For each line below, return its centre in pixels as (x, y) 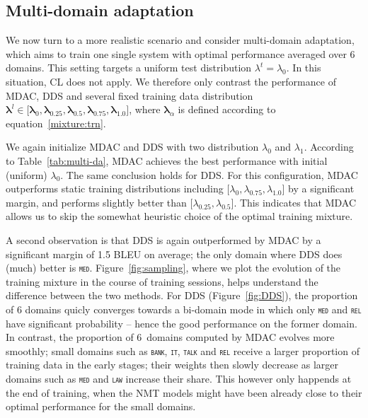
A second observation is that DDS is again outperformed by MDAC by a (163, 239)
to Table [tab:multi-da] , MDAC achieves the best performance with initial (167, 160)
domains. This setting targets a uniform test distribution (129, 68)
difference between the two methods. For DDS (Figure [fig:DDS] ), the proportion (182, 295)
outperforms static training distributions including (115, 188)
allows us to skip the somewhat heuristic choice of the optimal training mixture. (179, 216)
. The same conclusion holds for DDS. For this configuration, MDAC (209, 174)
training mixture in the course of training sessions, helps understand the (162, 281)
